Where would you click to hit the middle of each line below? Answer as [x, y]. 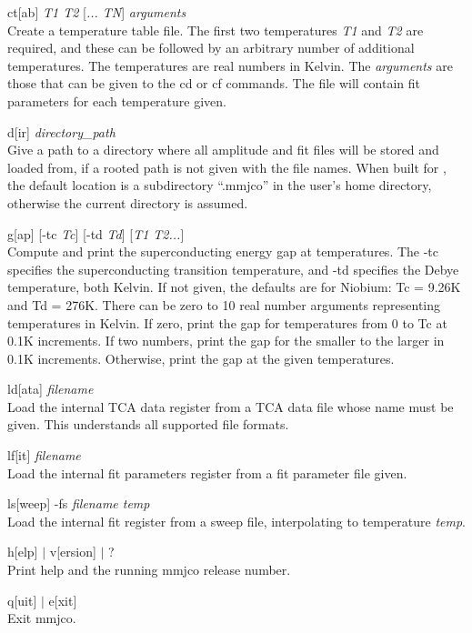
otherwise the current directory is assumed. [128, 202]
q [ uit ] [22, 600]
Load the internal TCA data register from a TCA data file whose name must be [231, 406]
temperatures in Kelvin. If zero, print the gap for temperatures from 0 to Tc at [227, 322]
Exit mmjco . [42, 618]
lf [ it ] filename [44, 455]
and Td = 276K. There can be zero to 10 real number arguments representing [224, 304]
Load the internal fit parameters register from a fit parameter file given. [207, 472]
